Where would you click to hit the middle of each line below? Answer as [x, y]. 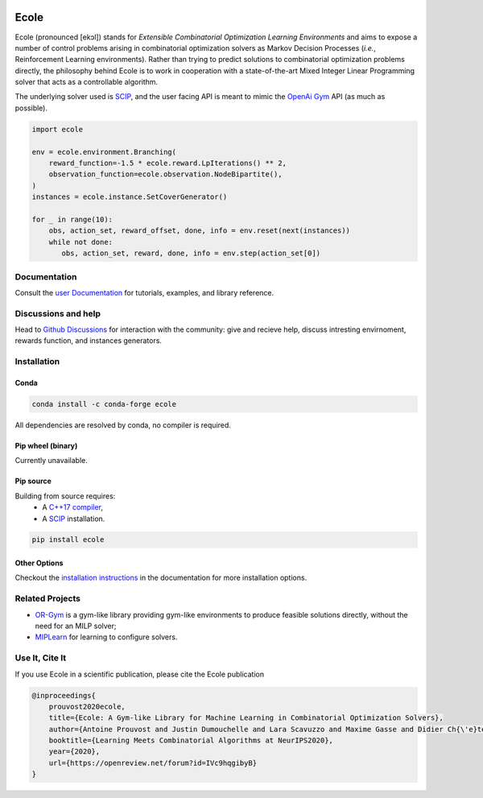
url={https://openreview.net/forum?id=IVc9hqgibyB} [153, 763]
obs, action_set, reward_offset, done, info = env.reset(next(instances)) [199, 231]
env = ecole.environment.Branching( [104, 152]
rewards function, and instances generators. [89, 341]
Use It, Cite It [41, 658]
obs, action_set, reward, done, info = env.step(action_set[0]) [191, 253]
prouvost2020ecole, [87, 706]
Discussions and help [58, 313]
